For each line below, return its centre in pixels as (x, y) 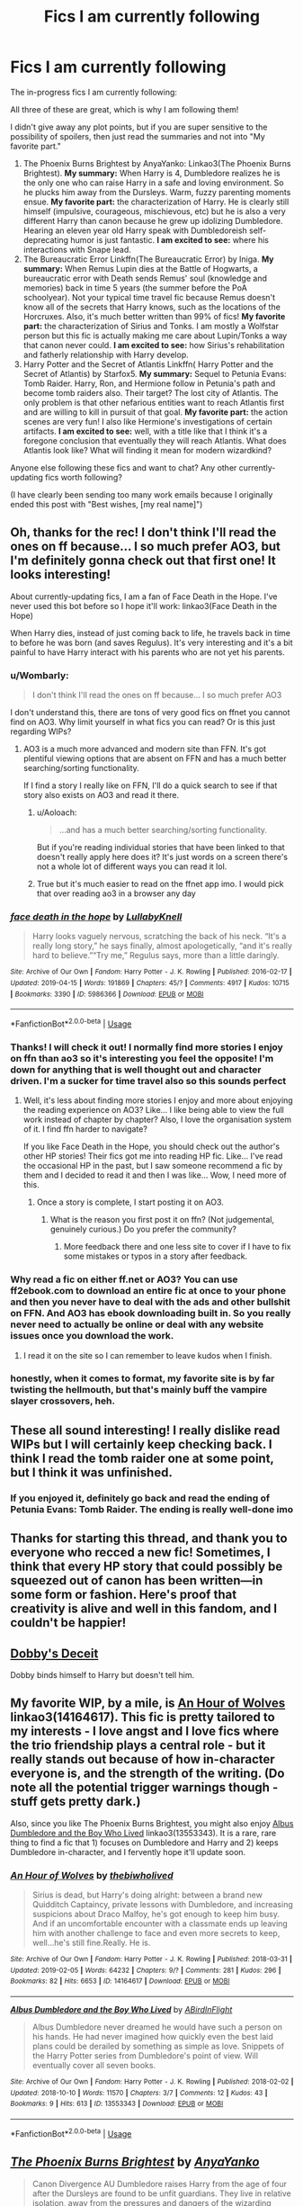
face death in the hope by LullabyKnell (96, 917)
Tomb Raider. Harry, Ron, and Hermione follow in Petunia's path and (149, 383)
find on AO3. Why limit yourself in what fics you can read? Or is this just (143, 722)
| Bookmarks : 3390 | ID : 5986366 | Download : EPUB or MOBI (107, 994)
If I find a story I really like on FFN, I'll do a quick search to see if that (150, 785)
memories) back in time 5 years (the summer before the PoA (135, 287)
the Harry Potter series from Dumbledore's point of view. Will (145, 2056)
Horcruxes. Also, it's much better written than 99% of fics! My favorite (154, 316)
